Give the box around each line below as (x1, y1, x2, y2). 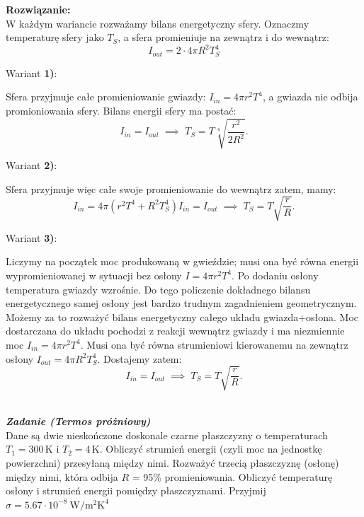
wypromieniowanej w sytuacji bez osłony (6, 267, 182, 282)
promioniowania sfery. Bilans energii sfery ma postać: (6, 103, 237, 117)
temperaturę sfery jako (6, 30, 104, 45)
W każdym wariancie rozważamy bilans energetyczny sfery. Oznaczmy (6, 16, 309, 30)
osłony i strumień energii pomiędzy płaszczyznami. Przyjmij (6, 483, 266, 498)
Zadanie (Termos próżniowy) (6, 414, 151, 429)
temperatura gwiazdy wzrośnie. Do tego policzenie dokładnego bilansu (6, 281, 311, 296)
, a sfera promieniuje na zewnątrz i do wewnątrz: (118, 30, 329, 45)
